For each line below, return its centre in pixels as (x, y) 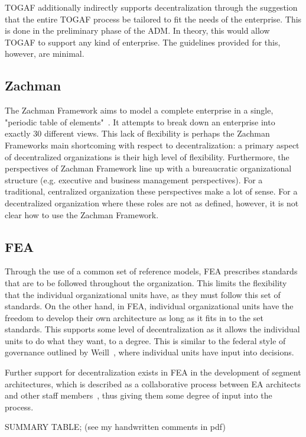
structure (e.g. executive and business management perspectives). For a (134, 179)
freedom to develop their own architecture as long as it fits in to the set (134, 317)
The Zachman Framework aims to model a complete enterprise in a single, (139, 110)
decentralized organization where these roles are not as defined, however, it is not (152, 203)
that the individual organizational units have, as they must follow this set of (143, 294)
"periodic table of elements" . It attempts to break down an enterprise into (140, 122)
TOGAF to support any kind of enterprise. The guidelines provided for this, (143, 42)
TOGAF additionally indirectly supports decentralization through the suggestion (151, 7)
